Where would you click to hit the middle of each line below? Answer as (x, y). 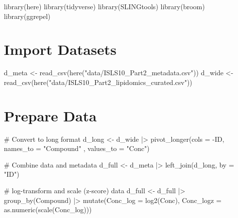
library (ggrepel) (27, 16)
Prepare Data (50, 115)
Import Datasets (60, 49)
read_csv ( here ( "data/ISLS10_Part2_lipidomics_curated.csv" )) (98, 82)
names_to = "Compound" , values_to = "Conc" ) (77, 148)
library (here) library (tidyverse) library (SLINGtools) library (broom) (104, 6)
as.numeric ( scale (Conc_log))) (48, 210)
